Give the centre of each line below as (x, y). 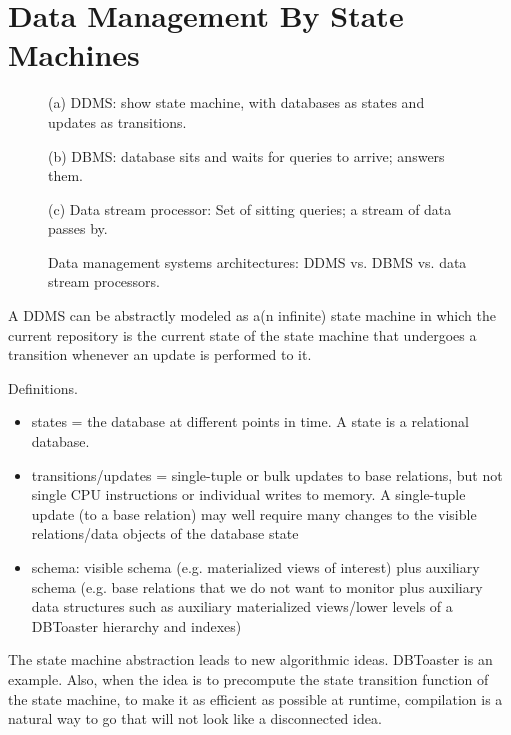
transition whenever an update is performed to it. (160, 354)
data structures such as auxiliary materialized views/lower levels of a (242, 606)
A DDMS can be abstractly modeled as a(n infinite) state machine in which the (252, 315)
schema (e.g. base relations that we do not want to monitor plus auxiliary (257, 586)
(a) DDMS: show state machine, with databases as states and (236, 102)
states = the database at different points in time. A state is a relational (250, 421)
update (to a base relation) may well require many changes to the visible (254, 513)
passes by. (78, 228)
